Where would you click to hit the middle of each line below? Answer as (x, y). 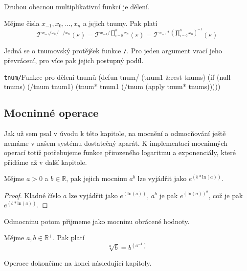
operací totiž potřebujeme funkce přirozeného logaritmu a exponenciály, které (120, 152)
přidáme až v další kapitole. (45, 162)
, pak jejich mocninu (97, 178)
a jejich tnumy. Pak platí (120, 23)
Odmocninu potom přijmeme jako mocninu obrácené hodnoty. (97, 221)
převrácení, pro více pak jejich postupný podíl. (74, 60)
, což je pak (226, 195)
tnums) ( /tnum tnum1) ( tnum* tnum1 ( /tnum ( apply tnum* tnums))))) (112, 86)
